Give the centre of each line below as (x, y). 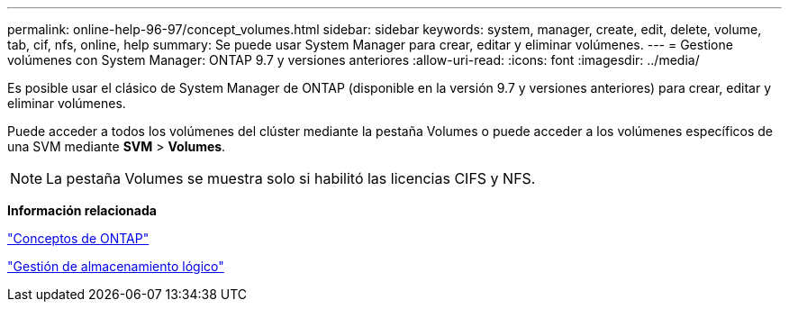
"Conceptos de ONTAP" (78, 238)
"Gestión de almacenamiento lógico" (116, 266)
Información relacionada (82, 210)
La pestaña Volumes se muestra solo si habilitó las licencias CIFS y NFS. (291, 178)
